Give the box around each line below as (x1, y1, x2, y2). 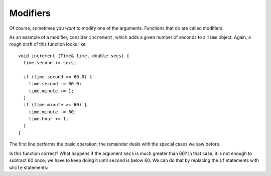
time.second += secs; (23, 60, 77, 66)
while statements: (9, 164, 49, 170)
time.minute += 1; (28, 88, 74, 94)
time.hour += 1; (28, 116, 69, 122)
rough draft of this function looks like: (9, 41, 87, 47)
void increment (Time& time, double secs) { (18, 53, 130, 59)
